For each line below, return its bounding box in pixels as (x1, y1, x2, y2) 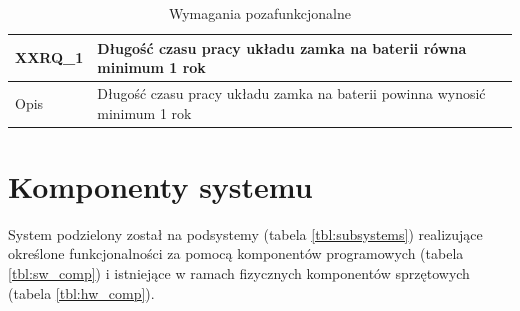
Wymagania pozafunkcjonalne (168, 3, 352, 23)
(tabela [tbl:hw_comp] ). (8, 282, 155, 303)
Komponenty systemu (8, 165, 313, 206)
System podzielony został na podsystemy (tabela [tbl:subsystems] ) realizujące (8, 223, 483, 244)
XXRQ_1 (15, 47, 84, 68)
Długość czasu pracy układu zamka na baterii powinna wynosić (97, 83, 486, 104)
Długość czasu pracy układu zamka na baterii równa (97, 37, 467, 58)
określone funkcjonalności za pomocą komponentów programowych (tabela (8, 243, 464, 264)
